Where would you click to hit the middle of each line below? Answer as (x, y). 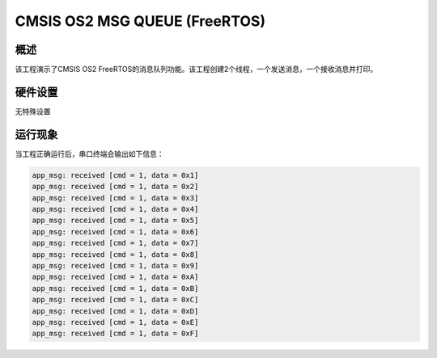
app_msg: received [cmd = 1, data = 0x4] (115, 209)
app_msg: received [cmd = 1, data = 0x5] (115, 221)
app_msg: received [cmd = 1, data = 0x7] (115, 243)
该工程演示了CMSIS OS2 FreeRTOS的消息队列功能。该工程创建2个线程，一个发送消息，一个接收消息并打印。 (196, 69)
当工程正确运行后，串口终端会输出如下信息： (89, 154)
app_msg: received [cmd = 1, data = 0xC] (115, 300)
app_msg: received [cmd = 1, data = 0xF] (115, 334)
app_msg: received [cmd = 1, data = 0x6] (115, 232)
